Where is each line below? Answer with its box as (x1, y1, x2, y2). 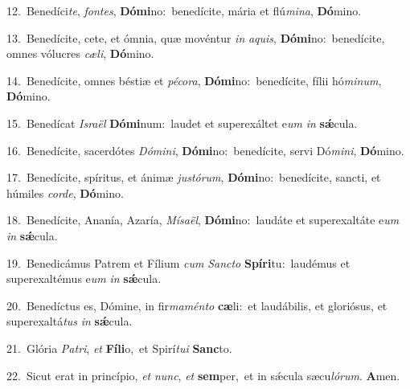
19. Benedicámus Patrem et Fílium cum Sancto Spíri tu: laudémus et (6, 254, 351, 271)
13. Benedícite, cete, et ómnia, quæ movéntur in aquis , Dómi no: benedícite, (6, 29, 385, 46)
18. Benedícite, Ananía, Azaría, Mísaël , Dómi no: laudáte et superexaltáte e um (6, 211, 400, 228)
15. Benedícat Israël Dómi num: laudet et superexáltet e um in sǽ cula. (6, 114, 358, 131)
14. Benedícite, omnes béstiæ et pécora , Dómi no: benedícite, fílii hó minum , (6, 72, 382, 88)
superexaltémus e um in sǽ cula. (6, 270, 162, 287)
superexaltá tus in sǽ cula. (6, 313, 133, 330)
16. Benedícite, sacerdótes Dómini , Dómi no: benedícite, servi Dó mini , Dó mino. (6, 141, 404, 158)
